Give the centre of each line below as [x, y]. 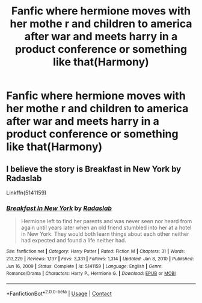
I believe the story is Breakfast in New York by [94, 169]
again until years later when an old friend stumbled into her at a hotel [106, 228]
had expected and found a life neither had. [73, 241]
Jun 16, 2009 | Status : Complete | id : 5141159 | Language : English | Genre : [84, 266]
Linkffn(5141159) [26, 193]
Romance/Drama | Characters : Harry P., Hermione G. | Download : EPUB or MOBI [91, 274]
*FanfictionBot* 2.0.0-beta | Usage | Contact [59, 293]
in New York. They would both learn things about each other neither [105, 234]
